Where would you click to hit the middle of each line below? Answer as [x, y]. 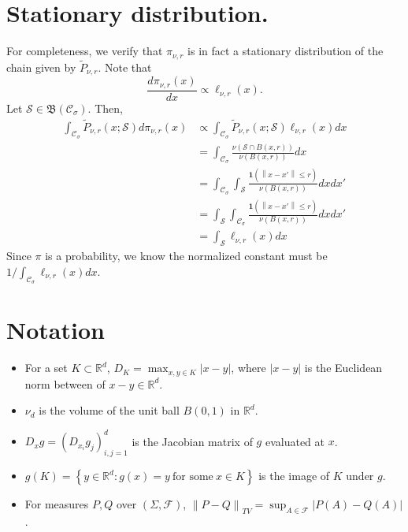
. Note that [125, 67]
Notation [56, 330]
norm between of [65, 383]
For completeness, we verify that [85, 51]
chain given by [41, 67]
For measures [57, 504]
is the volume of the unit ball [109, 410]
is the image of [294, 476]
